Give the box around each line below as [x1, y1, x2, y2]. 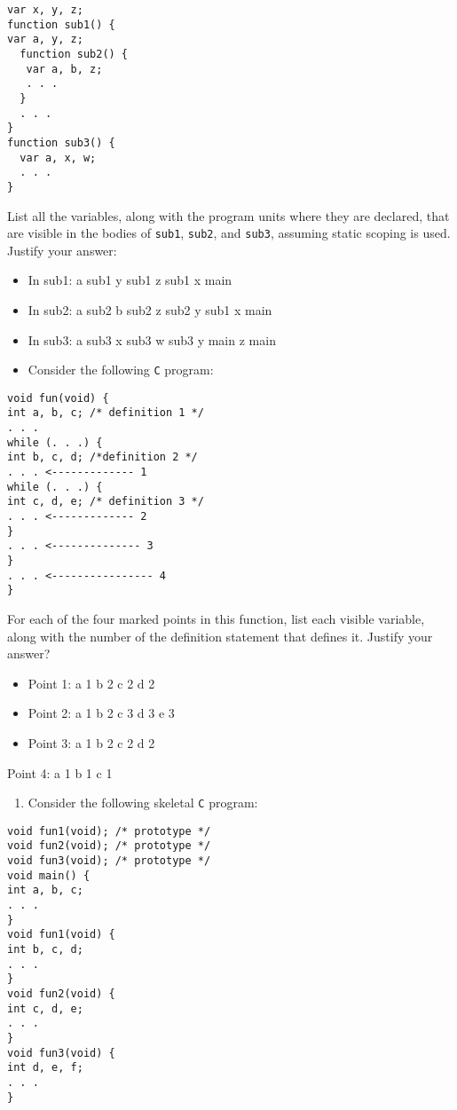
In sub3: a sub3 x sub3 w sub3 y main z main [28, 330, 276, 349]
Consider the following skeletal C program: [28, 793, 258, 812]
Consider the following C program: [28, 360, 214, 379]
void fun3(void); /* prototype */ [7, 854, 211, 868]
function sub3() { [7, 136, 115, 149]
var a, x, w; [20, 151, 97, 164]
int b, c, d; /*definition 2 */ [7, 451, 198, 464]
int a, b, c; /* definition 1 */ [7, 406, 204, 420]
